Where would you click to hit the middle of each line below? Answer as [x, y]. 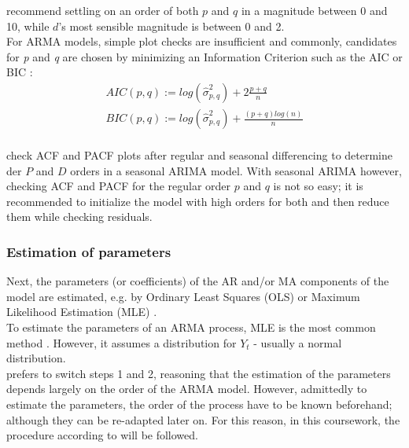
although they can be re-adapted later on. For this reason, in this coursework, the [203, 419]
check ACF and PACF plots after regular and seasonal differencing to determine [199, 155]
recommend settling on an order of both [103, 10]
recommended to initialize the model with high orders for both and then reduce [198, 201]
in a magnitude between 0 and [314, 10]
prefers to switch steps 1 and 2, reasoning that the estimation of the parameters [199, 373]
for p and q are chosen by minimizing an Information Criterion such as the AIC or [204, 56]
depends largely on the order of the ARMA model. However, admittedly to [187, 389]
